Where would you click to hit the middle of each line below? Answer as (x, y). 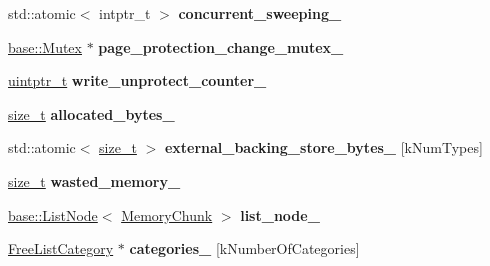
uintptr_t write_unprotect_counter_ (137, 80)
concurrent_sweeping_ (260, 13)
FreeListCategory (61, 248)
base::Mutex (45, 46)
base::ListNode (53, 214)
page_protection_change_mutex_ (221, 46)
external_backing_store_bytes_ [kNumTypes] (323, 147)
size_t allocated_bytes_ (91, 113)
